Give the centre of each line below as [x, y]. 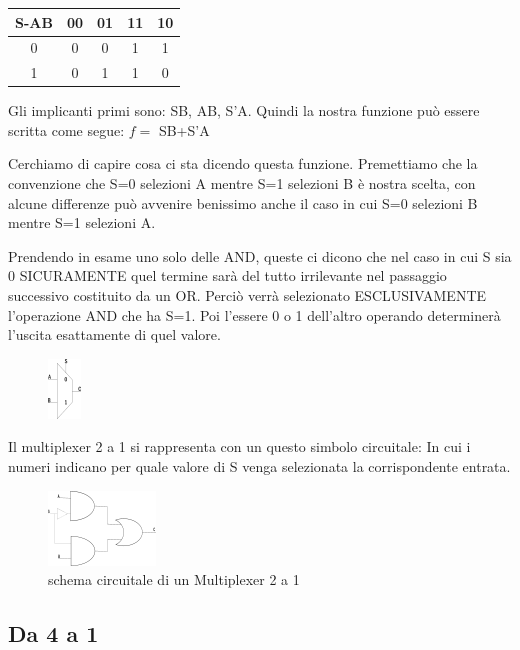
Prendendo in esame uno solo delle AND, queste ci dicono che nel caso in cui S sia [260, 255]
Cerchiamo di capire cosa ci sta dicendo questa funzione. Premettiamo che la [243, 163]
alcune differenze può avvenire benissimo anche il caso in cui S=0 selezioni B [243, 202]
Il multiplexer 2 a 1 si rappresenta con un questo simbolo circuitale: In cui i [239, 446]
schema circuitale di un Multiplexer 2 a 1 [174, 579]
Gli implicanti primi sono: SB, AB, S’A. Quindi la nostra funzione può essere [244, 110]
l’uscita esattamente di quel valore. [114, 334]
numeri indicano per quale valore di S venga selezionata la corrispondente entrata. [259, 466]
